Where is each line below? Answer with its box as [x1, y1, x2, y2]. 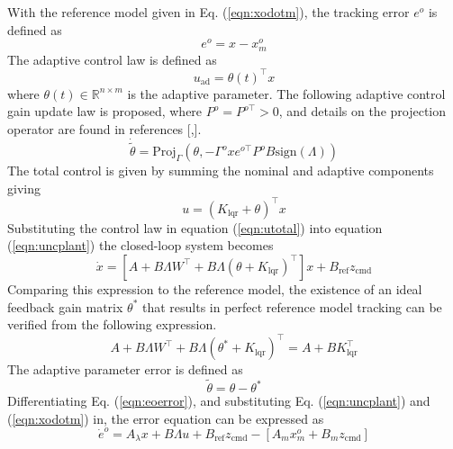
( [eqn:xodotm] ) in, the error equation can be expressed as [7, 409, 324, 427]
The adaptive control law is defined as [7, 49, 217, 68]
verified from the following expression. [7, 315, 217, 334]
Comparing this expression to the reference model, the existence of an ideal [7, 279, 422, 298]
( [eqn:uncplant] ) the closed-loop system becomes [7, 236, 274, 255]
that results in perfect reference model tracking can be [141, 297, 442, 316]
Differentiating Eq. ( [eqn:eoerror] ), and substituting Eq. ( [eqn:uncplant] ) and [7, 391, 430, 409]
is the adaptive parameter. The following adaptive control [127, 84, 446, 103]
